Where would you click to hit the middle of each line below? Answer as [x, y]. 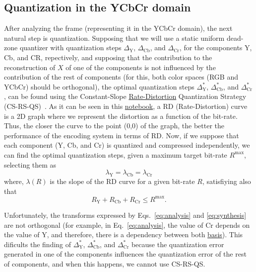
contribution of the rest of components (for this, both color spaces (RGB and [121, 77]
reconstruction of [30, 67]
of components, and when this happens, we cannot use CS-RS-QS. [105, 264]
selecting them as [30, 164]
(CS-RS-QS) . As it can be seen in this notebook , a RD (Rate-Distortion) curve [126, 106]
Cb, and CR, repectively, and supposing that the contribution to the [108, 57]
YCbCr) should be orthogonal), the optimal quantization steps [99, 86]
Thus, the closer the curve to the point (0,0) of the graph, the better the [114, 126]
